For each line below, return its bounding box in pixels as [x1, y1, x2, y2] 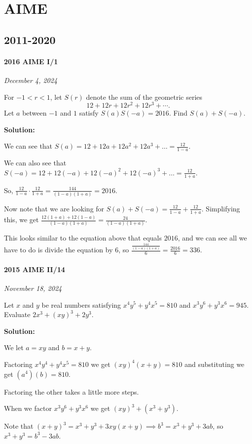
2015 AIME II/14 [4, 264, 65, 274]
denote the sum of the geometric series [86, 91, 203, 102]
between [22, 108, 47, 118]
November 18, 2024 [4, 283, 62, 293]
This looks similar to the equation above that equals [4, 233, 162, 243]
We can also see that [4, 158, 67, 168]
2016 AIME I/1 [4, 56, 58, 66]
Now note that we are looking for [4, 203, 105, 213]
